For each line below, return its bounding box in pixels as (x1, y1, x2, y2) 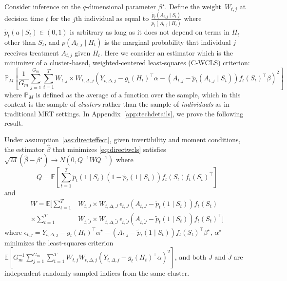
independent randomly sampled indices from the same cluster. (4, 268, 190, 278)
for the (50, 13, 71, 23)
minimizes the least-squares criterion (4, 237, 114, 247)
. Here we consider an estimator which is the (100, 47, 233, 57)
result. (4, 118, 23, 128)
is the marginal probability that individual (104, 37, 231, 47)
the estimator (4, 144, 44, 154)
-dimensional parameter (86, 1, 156, 11)
